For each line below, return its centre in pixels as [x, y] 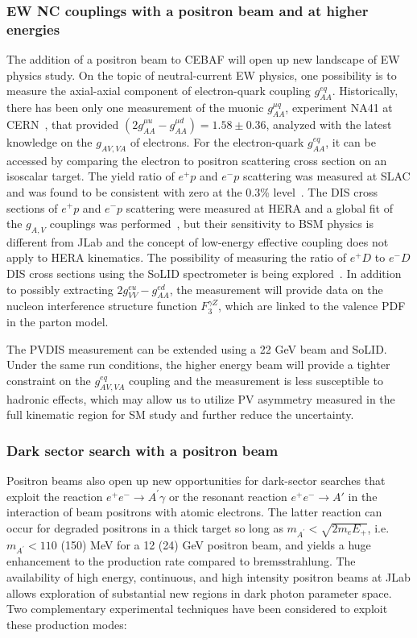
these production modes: [67, 624]
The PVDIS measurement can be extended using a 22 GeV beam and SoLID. [197, 348]
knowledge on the [50, 141]
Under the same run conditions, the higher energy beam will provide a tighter [198, 365]
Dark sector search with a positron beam [142, 450]
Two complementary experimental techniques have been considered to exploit [197, 609]
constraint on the [49, 380]
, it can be [351, 141]
